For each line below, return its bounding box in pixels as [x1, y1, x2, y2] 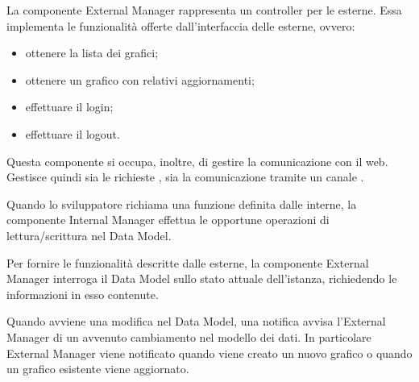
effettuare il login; [25, 98, 114, 115]
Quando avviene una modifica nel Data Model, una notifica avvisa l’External [6, 313, 386, 330]
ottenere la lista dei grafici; [25, 44, 159, 61]
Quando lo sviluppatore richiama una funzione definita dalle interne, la [6, 195, 357, 212]
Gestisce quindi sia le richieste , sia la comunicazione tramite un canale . [6, 168, 364, 185]
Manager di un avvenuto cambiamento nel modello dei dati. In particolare [6, 328, 371, 345]
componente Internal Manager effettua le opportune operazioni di [6, 211, 330, 228]
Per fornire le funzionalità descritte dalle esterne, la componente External [6, 254, 369, 271]
